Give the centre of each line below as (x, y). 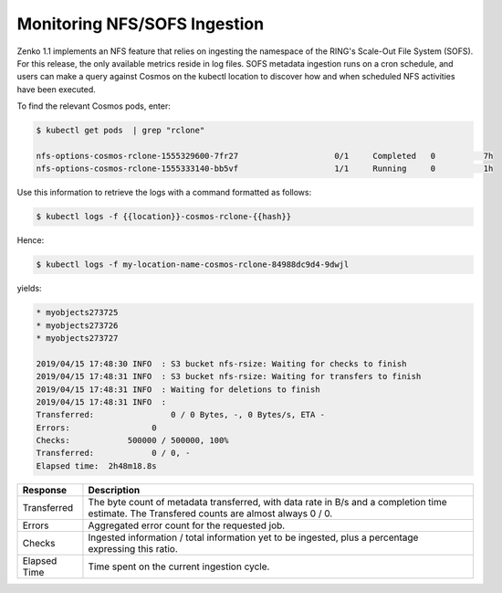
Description (114, 490)
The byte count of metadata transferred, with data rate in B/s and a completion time (267, 502)
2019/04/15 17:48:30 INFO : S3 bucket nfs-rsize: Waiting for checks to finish (221, 364)
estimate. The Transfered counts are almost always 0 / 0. (210, 514)
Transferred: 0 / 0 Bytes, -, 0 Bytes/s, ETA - (181, 415)
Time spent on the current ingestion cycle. (179, 567)
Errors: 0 (96, 428)
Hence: (31, 240)
